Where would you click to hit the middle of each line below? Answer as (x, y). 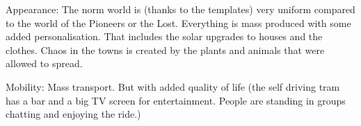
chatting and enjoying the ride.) (73, 114)
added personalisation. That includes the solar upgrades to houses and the (164, 36)
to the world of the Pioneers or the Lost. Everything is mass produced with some (178, 22)
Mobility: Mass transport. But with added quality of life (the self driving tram (173, 86)
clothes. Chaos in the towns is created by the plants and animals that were (165, 49)
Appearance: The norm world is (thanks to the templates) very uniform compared (180, 9)
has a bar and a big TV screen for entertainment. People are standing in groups (176, 100)
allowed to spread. (44, 63)
